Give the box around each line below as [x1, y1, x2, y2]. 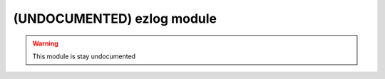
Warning [32, 39, 58, 48]
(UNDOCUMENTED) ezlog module [13, 11, 217, 26]
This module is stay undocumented [32, 52, 135, 60]
